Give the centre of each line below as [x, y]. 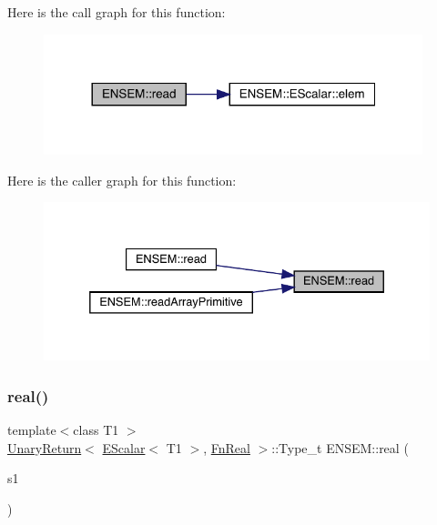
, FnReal [227, 447]
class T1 [96, 430]
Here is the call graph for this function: [117, 12]
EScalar [124, 447]
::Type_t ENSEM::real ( [340, 447]
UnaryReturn [45, 447]
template [32, 430]
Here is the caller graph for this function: [122, 180]
